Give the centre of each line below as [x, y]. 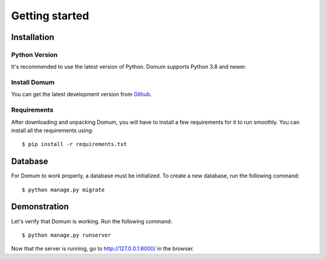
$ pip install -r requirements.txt [75, 144]
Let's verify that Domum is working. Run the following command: [91, 221]
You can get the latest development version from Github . [81, 94]
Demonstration [40, 207]
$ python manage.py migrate [63, 190]
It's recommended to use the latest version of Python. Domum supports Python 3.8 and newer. [129, 67]
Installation [33, 37]
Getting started [50, 16]
